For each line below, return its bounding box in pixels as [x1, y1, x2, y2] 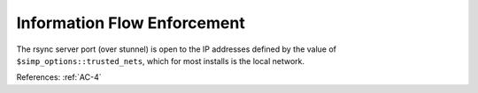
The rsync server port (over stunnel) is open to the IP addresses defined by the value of [16, 44, 336, 54]
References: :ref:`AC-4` [16, 72, 102, 82]
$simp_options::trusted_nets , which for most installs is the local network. [16, 55, 305, 66]
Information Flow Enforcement [16, 13, 245, 32]
